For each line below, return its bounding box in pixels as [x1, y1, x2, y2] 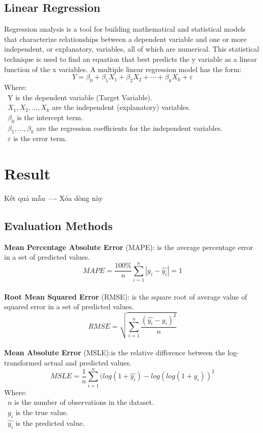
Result [4, 163, 50, 184]
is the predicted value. [15, 417, 85, 428]
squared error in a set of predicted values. [4, 301, 134, 312]
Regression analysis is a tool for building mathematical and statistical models [4, 24, 246, 34]
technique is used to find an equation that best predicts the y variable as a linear [4, 53, 257, 64]
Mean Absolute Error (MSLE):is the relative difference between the [4, 347, 225, 358]
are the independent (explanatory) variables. [52, 102, 191, 112]
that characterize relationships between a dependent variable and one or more [4, 33, 247, 44]
